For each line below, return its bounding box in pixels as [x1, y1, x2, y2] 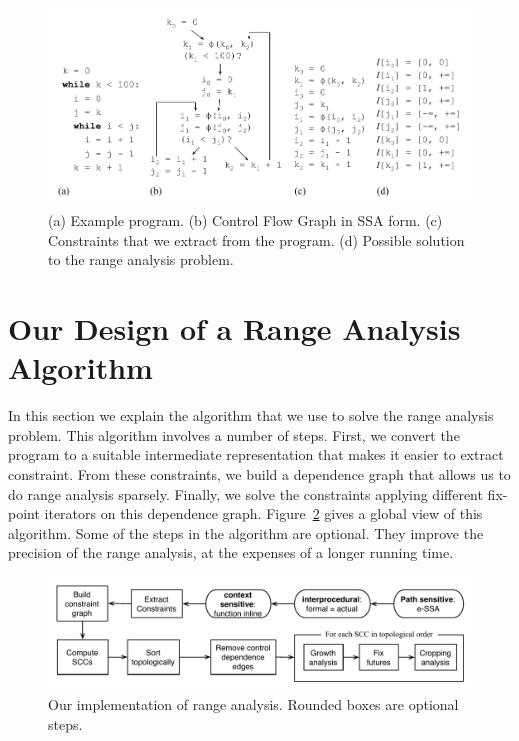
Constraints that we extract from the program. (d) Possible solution [48, 229, 465, 250]
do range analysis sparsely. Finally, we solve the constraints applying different [8, 483, 483, 504]
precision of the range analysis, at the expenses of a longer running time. [8, 542, 454, 563]
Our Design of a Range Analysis [8, 308, 461, 349]
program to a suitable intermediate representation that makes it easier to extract [8, 444, 504, 465]
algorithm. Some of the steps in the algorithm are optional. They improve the [8, 522, 484, 543]
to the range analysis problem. [48, 249, 234, 270]
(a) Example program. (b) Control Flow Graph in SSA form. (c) [48, 210, 443, 231]
